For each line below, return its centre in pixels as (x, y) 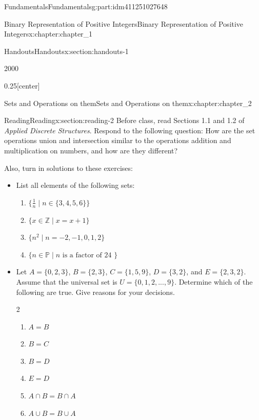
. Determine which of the (214, 281)
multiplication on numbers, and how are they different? (91, 150)
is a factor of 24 (87, 255)
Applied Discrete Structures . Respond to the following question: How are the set (130, 130)
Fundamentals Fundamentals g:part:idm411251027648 (86, 6)
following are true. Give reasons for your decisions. (95, 292)
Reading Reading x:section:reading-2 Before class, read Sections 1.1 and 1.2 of (124, 120)
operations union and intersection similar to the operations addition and (118, 140)
